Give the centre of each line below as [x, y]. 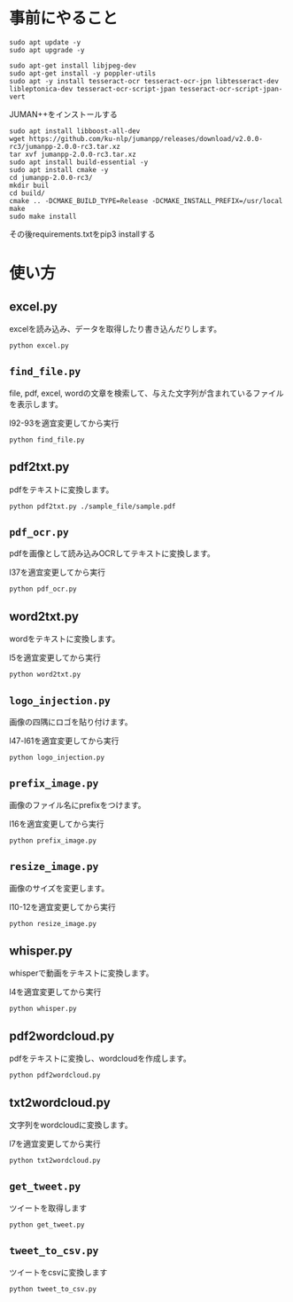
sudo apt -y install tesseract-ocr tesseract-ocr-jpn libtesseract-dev [144, 81]
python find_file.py [47, 440]
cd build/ [27, 193]
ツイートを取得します [48, 1208]
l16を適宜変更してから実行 [57, 824]
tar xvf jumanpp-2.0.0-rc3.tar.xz [73, 154]
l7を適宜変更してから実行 [55, 1144]
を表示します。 [36, 404]
